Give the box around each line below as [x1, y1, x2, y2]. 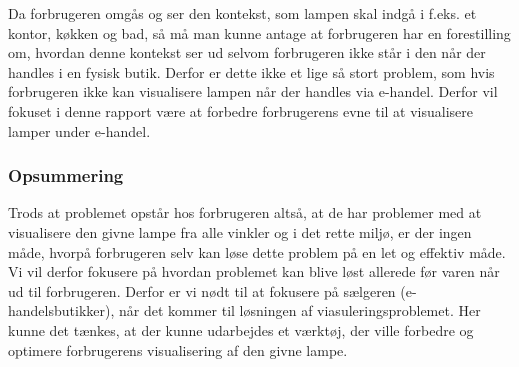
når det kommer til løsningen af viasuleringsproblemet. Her [118, 300, 481, 321]
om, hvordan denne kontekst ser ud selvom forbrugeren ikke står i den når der [8, 42, 486, 63]
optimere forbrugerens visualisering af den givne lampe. [8, 339, 348, 360]
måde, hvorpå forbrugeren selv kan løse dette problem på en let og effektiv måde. [8, 241, 506, 262]
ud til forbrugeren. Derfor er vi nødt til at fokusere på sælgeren [8, 280, 396, 301]
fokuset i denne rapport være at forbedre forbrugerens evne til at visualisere [8, 100, 474, 121]
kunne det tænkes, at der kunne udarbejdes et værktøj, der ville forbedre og [8, 319, 474, 340]
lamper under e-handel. [8, 120, 151, 141]
